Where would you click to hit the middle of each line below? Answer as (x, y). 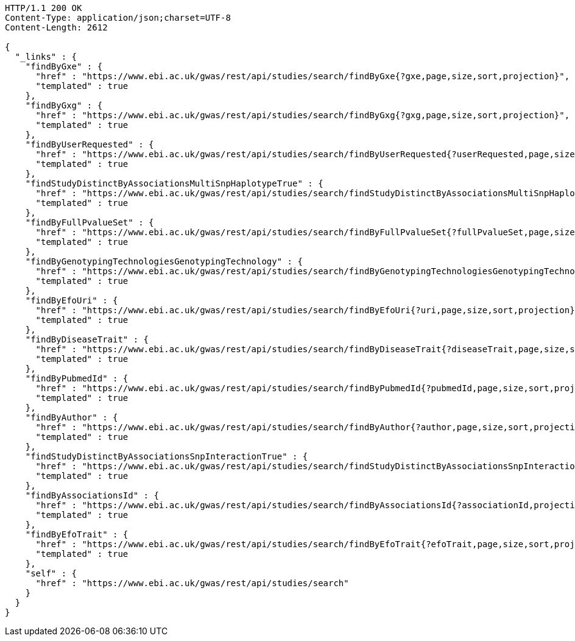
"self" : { (51, 573)
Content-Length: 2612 (56, 27)
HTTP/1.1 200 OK (44, 8)
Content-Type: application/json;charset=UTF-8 (118, 18)
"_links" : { (46, 57)
